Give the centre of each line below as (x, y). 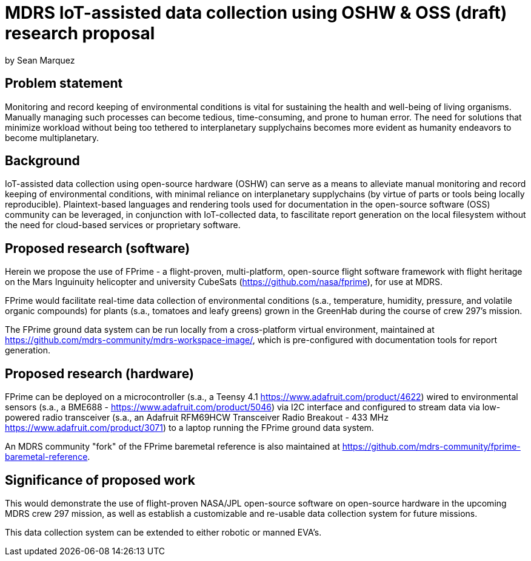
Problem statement (64, 84)
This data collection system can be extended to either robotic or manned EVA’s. (163, 532)
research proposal (80, 33)
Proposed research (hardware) (99, 373)
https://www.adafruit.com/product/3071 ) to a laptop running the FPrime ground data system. (189, 428)
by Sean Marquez (40, 60)
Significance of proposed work (100, 480)
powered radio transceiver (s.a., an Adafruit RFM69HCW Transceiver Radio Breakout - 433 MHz (197, 418)
